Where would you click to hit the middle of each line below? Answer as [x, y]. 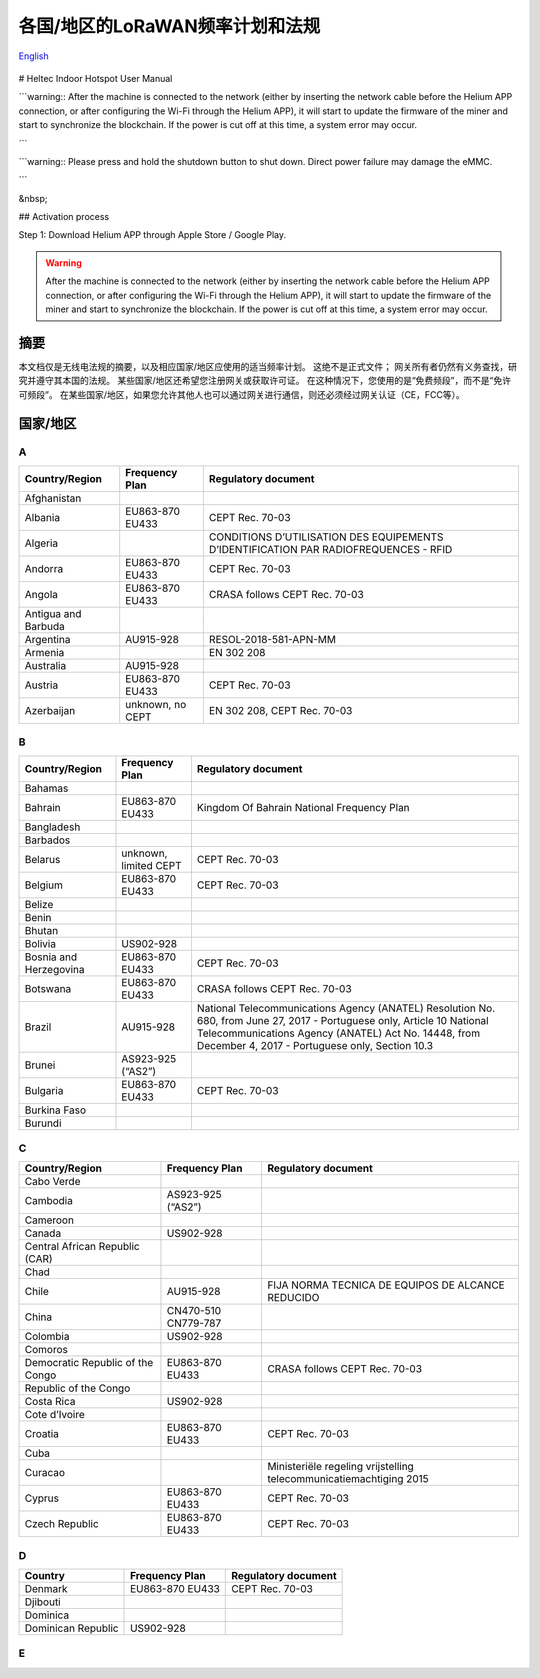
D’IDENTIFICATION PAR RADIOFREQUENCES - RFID [330, 549]
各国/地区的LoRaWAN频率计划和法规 [169, 26]
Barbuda [44, 626]
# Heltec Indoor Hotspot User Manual [95, 78]
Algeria [41, 543]
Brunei [40, 1065]
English [33, 56]
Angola [41, 594]
